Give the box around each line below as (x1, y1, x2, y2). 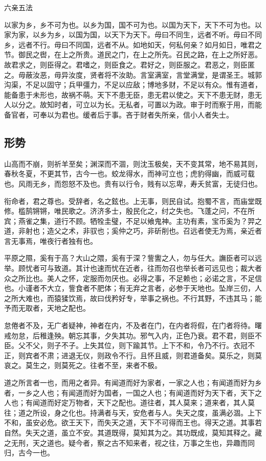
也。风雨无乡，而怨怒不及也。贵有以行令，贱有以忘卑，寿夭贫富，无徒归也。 (4, 178, 262, 189)
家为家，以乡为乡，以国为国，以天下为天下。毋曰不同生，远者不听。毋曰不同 (4, 29, 262, 40)
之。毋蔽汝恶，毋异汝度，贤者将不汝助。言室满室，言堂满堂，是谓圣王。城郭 (4, 69, 262, 80)
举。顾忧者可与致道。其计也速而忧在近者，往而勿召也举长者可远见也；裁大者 (4, 263, 262, 273)
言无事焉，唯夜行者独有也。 (4, 235, 97, 246)
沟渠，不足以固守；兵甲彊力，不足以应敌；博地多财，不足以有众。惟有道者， (4, 79, 262, 90)
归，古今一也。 (4, 447, 54, 458)
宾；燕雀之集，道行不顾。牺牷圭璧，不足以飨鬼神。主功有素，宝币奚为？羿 (4, 215, 255, 226)
